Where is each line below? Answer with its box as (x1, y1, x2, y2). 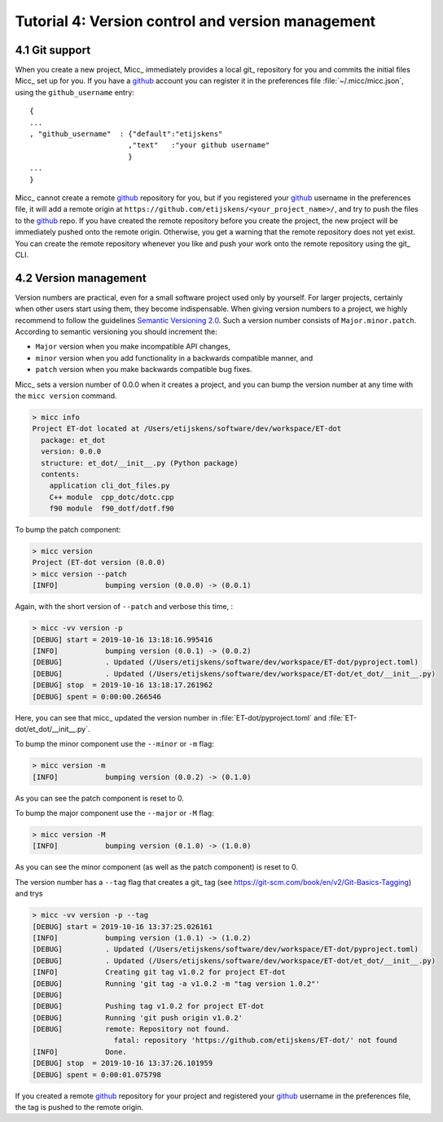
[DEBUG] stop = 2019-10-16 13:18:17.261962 (32, 681, 213, 690)
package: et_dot (41, 436, 106, 445)
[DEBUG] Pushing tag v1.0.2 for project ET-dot (32, 1001, 265, 1011)
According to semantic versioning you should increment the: (15, 327, 217, 336)
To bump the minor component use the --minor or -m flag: (15, 739, 215, 749)
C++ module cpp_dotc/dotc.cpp (49, 493, 174, 502)
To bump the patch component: (15, 525, 121, 535)
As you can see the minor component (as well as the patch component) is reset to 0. (15, 862, 299, 872)
